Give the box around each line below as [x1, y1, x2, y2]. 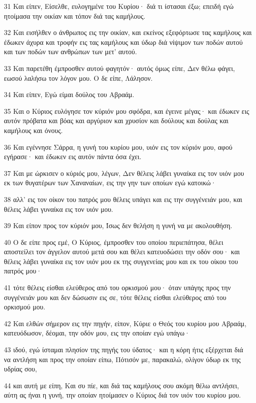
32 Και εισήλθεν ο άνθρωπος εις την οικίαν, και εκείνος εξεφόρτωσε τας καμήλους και [4, 27, 252, 37]
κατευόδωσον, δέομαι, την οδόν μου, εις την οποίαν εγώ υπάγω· [4, 328, 190, 338]
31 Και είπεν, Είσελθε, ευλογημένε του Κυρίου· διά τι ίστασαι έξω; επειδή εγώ [4, 1, 234, 11]
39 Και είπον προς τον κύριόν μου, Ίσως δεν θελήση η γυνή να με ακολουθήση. [4, 220, 232, 231]
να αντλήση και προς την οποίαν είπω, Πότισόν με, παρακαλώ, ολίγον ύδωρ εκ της [4, 354, 241, 364]
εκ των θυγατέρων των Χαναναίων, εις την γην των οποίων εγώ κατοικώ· [4, 177, 216, 188]
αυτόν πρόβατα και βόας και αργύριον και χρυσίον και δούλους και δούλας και [4, 115, 229, 126]
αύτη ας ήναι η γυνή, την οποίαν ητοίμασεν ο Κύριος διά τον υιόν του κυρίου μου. [4, 390, 241, 400]
